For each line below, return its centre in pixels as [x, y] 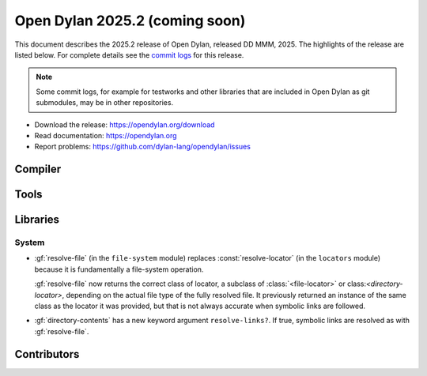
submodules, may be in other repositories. [105, 103]
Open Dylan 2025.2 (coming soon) [130, 21]
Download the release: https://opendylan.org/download [125, 124]
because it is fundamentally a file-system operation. [119, 269]
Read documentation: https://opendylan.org [106, 135]
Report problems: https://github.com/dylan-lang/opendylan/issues [142, 147]
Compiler [38, 169]
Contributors [47, 354]
